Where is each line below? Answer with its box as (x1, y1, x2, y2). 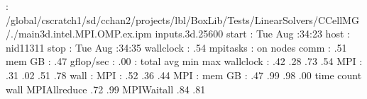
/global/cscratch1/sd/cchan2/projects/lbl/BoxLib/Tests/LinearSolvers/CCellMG (6, 12, 359, 27)
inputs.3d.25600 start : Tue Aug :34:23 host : (155, 26, 350, 41)
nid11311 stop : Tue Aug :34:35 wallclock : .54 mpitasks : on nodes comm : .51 (6, 40, 347, 54)
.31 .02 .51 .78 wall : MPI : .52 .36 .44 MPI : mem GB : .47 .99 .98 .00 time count (6, 67, 362, 82)
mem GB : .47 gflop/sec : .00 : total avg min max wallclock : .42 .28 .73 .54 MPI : (6, 54, 363, 69)
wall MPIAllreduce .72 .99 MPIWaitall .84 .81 (6, 81, 206, 96)
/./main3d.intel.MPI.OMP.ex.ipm (6, 26, 152, 41)
